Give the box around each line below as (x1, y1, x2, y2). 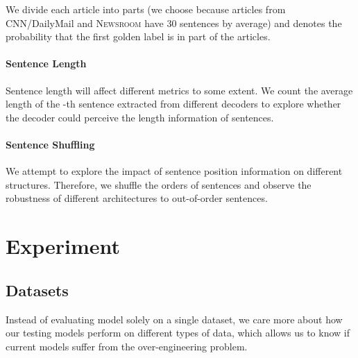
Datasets (6, 279, 69, 300)
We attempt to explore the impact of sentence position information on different (6, 164, 343, 178)
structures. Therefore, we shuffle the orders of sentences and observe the (6, 177, 312, 191)
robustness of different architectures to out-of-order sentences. (6, 191, 268, 205)
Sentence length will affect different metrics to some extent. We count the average (6, 83, 353, 97)
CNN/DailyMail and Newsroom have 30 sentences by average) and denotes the (6, 15, 342, 30)
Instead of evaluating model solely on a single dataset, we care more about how (6, 312, 343, 326)
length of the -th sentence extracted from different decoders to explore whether (6, 96, 341, 111)
